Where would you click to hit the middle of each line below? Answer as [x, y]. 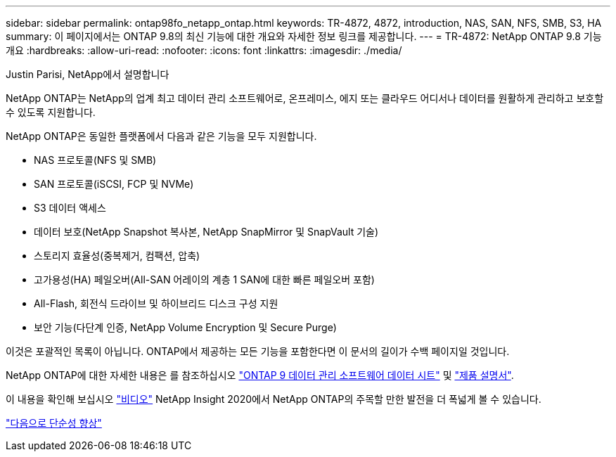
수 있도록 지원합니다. [51, 112]
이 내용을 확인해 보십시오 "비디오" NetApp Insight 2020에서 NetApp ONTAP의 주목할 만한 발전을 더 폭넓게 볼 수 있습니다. [274, 399]
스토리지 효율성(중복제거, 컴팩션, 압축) [117, 256]
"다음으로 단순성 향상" [54, 423]
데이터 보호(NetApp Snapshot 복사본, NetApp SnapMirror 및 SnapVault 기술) [206, 232]
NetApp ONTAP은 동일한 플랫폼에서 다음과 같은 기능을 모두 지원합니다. [161, 136]
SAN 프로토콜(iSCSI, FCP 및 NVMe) [114, 184]
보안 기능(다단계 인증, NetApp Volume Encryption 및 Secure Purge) [185, 327]
